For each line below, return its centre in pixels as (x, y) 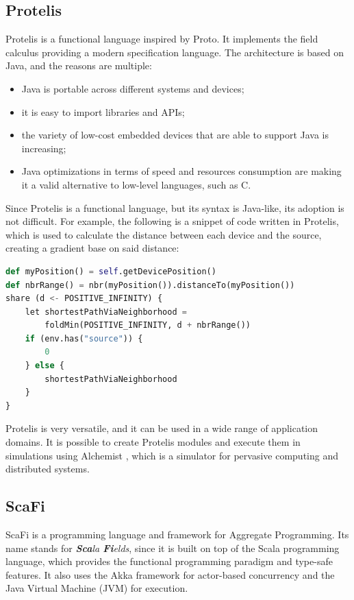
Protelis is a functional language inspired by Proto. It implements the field (162, 39)
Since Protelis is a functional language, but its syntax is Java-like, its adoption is (175, 207)
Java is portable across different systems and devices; (133, 88)
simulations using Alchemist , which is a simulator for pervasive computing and (172, 455)
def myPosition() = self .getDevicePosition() (111, 271)
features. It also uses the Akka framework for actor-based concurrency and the (170, 574)
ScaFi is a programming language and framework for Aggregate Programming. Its (177, 535)
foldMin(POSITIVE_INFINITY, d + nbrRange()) (148, 325)
